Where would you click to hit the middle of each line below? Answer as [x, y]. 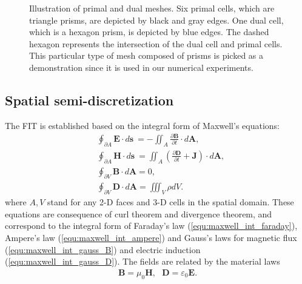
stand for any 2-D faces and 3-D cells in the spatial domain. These [171, 202]
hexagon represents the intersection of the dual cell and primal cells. [156, 43]
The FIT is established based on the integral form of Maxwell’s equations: [142, 125]
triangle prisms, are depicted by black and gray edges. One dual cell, [156, 20]
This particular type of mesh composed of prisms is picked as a [146, 55]
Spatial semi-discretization [89, 100]
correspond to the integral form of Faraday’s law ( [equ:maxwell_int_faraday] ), [151, 226]
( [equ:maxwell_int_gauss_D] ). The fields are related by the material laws [143, 261]
